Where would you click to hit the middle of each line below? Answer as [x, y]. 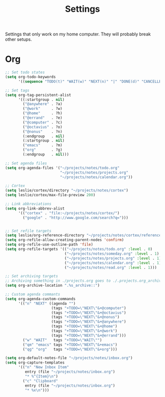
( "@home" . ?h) [43, 113]
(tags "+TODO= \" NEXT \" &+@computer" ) [89, 308]
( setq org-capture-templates [35, 363]
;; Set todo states [25, 72]
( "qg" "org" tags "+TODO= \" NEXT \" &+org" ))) [70, 349]
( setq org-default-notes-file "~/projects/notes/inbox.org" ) [69, 358]
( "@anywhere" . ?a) [43, 104]
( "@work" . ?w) [43, 109]
